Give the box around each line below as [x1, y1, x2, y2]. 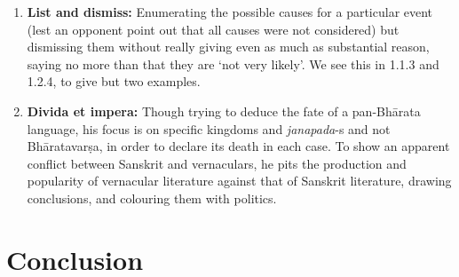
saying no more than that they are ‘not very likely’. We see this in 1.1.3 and [27, 54, 439, 73]
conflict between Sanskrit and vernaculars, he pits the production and [27, 154, 407, 172]
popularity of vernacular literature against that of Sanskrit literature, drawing [27, 171, 452, 190]
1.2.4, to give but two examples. [27, 72, 201, 91]
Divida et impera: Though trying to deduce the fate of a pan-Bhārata [27, 101, 421, 120]
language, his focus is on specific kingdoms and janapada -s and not [27, 119, 391, 138]
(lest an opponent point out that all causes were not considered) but [27, 20, 400, 38]
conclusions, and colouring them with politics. [27, 188, 277, 207]
